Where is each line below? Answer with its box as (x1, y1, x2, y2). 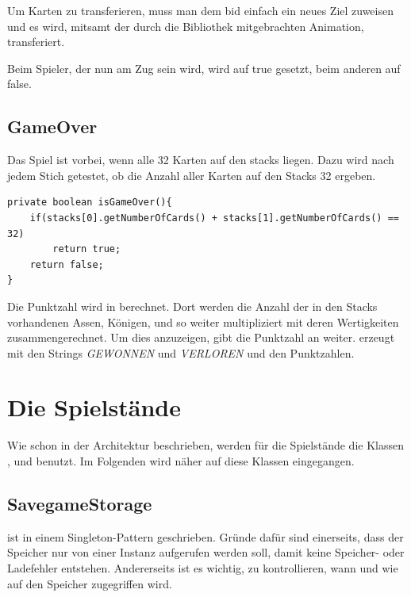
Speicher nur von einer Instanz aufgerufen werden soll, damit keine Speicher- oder (7, 544, 405, 561)
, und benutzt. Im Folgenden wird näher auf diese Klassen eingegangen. (7, 453, 355, 469)
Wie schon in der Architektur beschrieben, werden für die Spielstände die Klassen (7, 437, 404, 453)
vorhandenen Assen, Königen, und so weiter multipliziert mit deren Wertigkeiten (7, 313, 399, 330)
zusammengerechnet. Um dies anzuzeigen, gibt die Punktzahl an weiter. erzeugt (7, 329, 395, 346)
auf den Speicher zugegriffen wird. (7, 575, 172, 591)
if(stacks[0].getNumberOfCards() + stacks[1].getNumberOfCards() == (29, 212, 399, 224)
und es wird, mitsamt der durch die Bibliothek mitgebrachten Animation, (7, 17, 364, 34)
